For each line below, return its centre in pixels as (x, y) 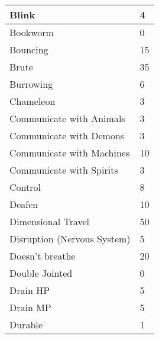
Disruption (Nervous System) (70, 239)
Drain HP (30, 290)
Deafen (24, 204)
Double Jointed (41, 273)
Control (25, 187)
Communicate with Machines (70, 153)
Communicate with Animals (67, 118)
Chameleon (33, 101)
